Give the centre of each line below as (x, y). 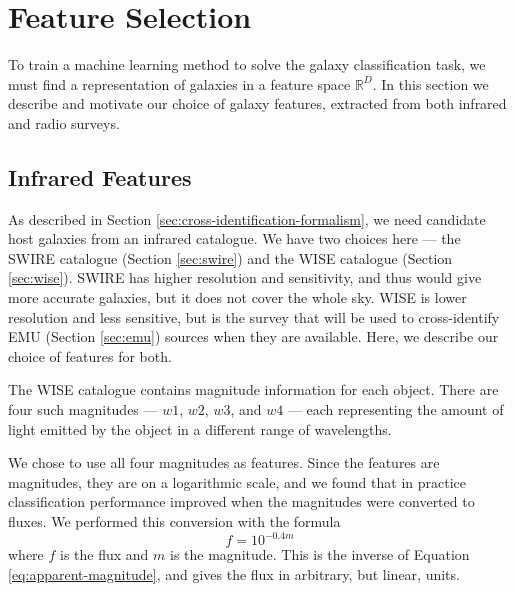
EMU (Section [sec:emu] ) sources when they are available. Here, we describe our (253, 336)
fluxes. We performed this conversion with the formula (174, 521)
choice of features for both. (90, 355)
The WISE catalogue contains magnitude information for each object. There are (253, 389)
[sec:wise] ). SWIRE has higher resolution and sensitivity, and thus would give (245, 277)
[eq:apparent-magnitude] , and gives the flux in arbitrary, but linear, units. (234, 573)
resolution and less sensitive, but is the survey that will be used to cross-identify (254, 316)
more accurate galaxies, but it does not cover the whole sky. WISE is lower (237, 297)
